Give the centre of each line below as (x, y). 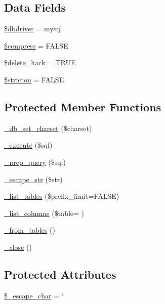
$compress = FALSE (36, 45)
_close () (18, 247)
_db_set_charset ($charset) (48, 128)
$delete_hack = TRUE (40, 62)
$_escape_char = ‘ (34, 295)
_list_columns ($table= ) (44, 213)
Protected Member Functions (83, 106)
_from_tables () (30, 230)
